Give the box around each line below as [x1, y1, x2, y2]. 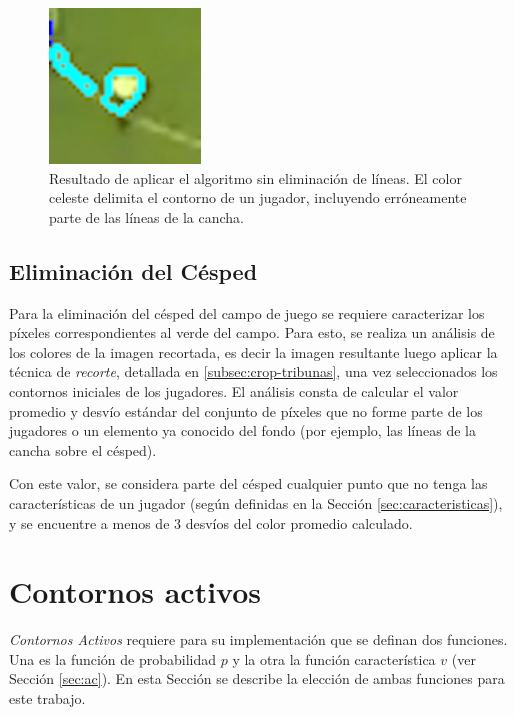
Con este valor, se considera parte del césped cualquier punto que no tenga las [9, 473, 488, 494]
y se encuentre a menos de [9, 512, 170, 533]
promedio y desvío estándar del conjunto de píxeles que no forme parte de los [9, 400, 483, 421]
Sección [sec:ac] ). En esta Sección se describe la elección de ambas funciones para [9, 668, 505, 689]
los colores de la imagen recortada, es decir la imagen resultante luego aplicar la [9, 341, 498, 362]
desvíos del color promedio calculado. [185, 512, 413, 533]
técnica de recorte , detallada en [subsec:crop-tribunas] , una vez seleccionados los [9, 361, 498, 382]
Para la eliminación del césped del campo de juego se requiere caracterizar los [9, 302, 485, 323]
